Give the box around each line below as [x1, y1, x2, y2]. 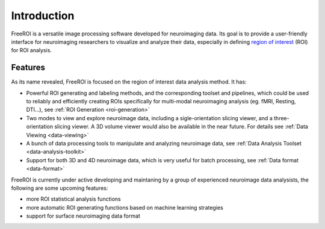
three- [274, 114, 289, 121]
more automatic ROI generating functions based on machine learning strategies [26, 204, 224, 211]
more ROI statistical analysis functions [26, 195, 121, 203]
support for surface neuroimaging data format [26, 212, 141, 219]
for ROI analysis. [11, 47, 52, 54]
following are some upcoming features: [11, 184, 108, 192]
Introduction [11, 9, 75, 22]
